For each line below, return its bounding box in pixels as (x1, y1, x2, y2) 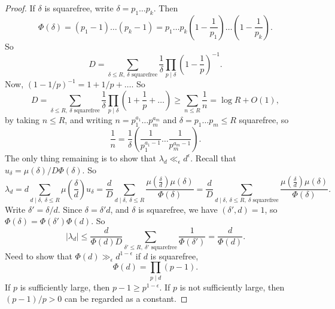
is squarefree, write (44, 2, 114, 14)
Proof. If (5, 2, 35, 14)
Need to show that (5, 249, 72, 262)
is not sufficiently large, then (179, 280, 285, 293)
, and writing (65, 114, 112, 126)
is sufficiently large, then (20, 280, 110, 293)
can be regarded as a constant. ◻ (65, 292, 188, 305)
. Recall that (190, 151, 236, 164)
